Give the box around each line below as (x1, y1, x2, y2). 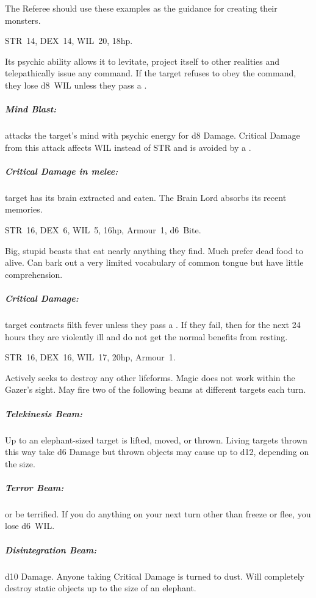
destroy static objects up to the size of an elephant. (5, 582, 196, 594)
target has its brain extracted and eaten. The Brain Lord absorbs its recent (5, 191, 287, 203)
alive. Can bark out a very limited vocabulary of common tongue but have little (5, 256, 304, 269)
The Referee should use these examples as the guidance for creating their (5, 2, 278, 14)
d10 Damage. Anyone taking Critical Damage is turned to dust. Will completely (5, 569, 305, 582)
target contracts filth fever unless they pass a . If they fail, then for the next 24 (5, 318, 301, 330)
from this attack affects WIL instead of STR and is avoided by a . (5, 140, 251, 153)
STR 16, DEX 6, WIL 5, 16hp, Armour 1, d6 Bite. (5, 224, 201, 236)
